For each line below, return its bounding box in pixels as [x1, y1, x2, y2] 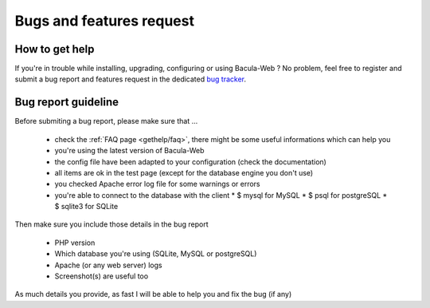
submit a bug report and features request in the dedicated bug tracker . [14, 74, 247, 84]
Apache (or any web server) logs [54, 260, 162, 270]
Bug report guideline [14, 96, 119, 109]
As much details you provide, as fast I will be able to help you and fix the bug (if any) [14, 290, 292, 299]
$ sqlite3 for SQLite [54, 202, 119, 211]
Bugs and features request [14, 12, 195, 30]
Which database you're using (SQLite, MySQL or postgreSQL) [54, 249, 257, 259]
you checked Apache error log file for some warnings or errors [54, 180, 260, 189]
